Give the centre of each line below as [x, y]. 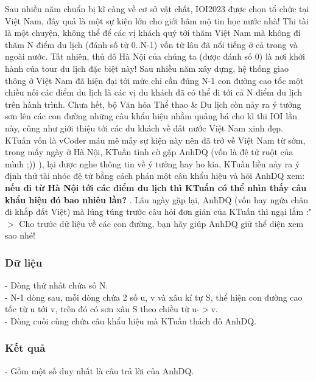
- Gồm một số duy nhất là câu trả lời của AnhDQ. [100, 370]
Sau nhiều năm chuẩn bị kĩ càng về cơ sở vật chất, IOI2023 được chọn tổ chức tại [157, 9]
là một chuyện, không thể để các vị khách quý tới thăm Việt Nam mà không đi [153, 33]
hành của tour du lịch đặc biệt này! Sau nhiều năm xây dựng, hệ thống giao [147, 68]
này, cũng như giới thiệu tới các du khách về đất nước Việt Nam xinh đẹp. [144, 128]
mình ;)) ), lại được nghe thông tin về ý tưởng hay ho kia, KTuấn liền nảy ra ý [153, 163]
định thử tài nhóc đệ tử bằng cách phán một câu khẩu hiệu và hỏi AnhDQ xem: [155, 176]
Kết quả [25, 348]
